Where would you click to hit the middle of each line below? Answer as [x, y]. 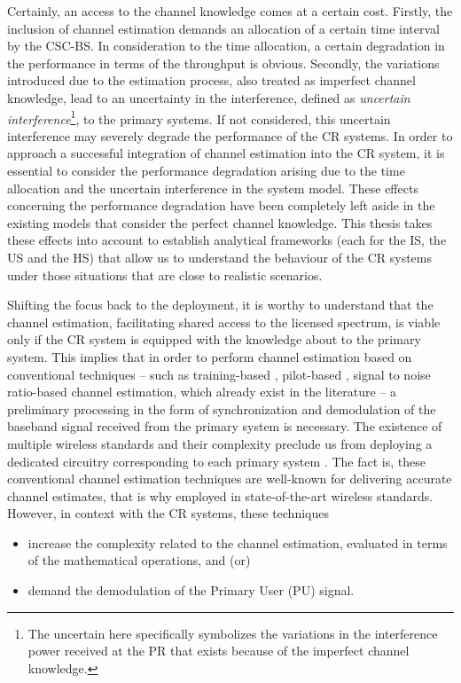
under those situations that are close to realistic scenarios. [165, 275]
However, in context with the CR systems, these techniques [168, 513]
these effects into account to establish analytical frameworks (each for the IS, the [227, 240]
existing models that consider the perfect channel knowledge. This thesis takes [220, 222]
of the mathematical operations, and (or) [139, 560]
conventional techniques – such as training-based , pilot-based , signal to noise [219, 374]
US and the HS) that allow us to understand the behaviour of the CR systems [219, 257]
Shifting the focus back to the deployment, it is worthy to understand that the [220, 305]
